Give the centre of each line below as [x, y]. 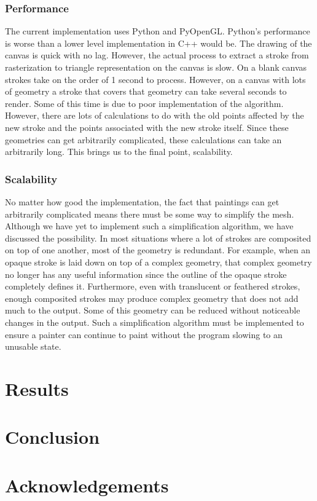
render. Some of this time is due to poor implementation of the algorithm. [144, 103]
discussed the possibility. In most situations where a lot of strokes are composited [158, 238]
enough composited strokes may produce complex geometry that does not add [152, 298]
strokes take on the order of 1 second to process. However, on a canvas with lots [155, 79]
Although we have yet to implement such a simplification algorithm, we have [149, 226]
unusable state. [33, 346]
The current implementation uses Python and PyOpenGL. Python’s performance [158, 31]
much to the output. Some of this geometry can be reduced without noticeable [153, 310]
